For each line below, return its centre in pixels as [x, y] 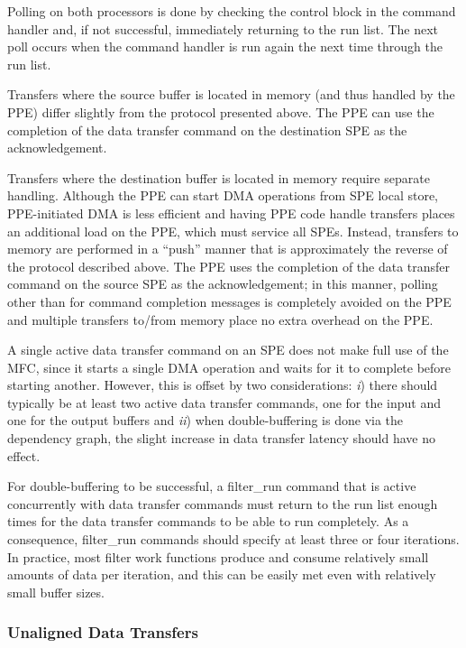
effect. [24, 455]
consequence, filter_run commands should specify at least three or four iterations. [233, 539]
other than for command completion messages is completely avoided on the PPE [229, 301]
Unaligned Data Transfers [103, 632]
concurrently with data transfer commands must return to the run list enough [223, 503]
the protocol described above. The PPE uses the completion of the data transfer [229, 266]
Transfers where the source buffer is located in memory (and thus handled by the [231, 94]
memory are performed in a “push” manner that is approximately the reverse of [228, 249]
